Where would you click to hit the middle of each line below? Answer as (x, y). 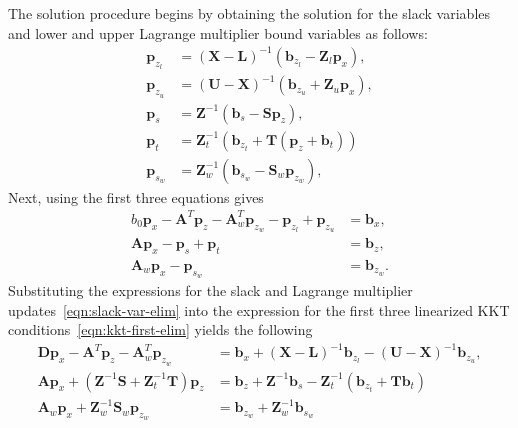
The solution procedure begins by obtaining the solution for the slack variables (249, 13)
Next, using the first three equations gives (136, 196)
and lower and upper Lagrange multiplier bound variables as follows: (218, 32)
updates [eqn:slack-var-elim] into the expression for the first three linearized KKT (259, 309)
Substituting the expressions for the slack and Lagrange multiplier (210, 290)
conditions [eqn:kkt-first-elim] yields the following (160, 329)
